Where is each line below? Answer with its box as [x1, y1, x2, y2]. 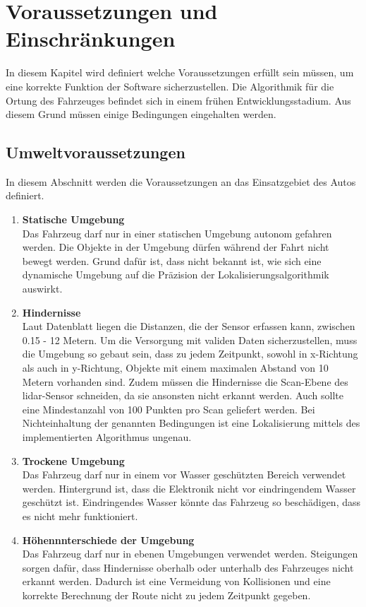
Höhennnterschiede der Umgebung [22, 532, 195, 547]
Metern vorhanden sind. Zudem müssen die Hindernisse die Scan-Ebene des [22, 374, 348, 389]
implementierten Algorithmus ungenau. [22, 429, 192, 444]
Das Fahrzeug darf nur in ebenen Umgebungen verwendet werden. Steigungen [22, 546, 358, 561]
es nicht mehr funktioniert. [22, 508, 138, 523]
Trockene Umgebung [22, 453, 125, 468]
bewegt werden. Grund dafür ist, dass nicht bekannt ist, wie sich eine [22, 253, 322, 268]
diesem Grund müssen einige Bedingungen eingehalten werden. [6, 107, 276, 122]
